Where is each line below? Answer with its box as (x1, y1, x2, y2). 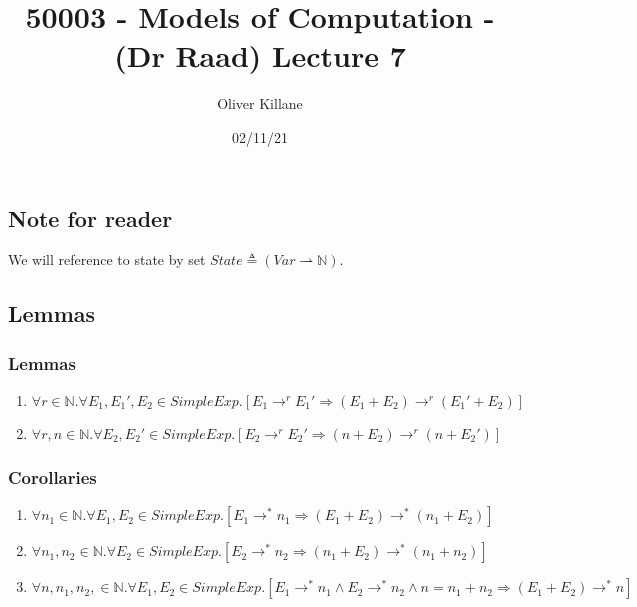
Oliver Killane (217, 93, 303, 114)
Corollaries (8, 464, 97, 489)
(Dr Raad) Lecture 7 (114, 35, 406, 76)
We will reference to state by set (8, 249, 206, 270)
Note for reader (8, 202, 173, 233)
